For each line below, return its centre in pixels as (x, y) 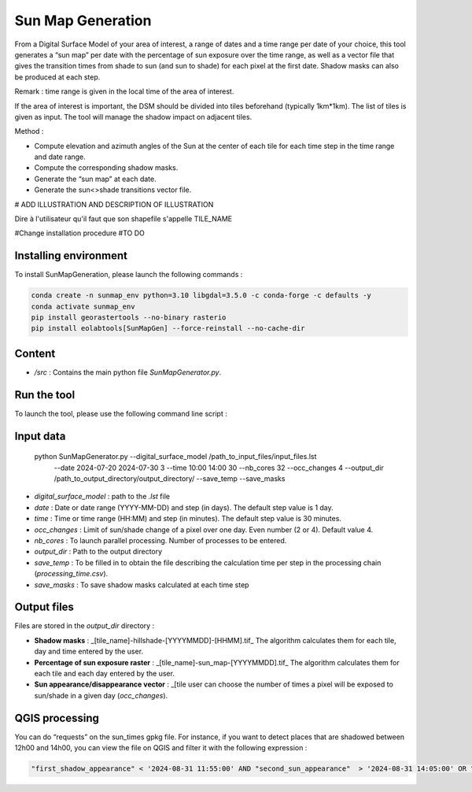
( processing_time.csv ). (71, 574)
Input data (40, 436)
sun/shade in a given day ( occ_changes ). (101, 695)
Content (35, 353)
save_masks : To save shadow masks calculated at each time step (142, 585)
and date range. (60, 157)
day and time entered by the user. (89, 651)
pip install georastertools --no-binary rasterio (129, 318)
